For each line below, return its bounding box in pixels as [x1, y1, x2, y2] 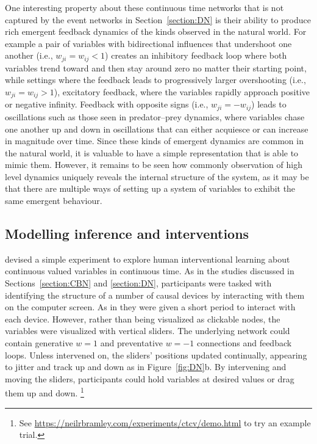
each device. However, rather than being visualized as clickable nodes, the [5, 312, 280, 325]
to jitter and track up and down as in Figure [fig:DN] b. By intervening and [5, 360, 287, 373]
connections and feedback [196, 337, 292, 349]
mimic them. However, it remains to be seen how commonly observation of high [5, 158, 302, 171]
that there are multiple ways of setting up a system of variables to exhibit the [5, 182, 296, 195]
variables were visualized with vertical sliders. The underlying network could [5, 324, 290, 337]
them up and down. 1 [5, 385, 84, 399]
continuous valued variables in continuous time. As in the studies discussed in [5, 264, 294, 277]
